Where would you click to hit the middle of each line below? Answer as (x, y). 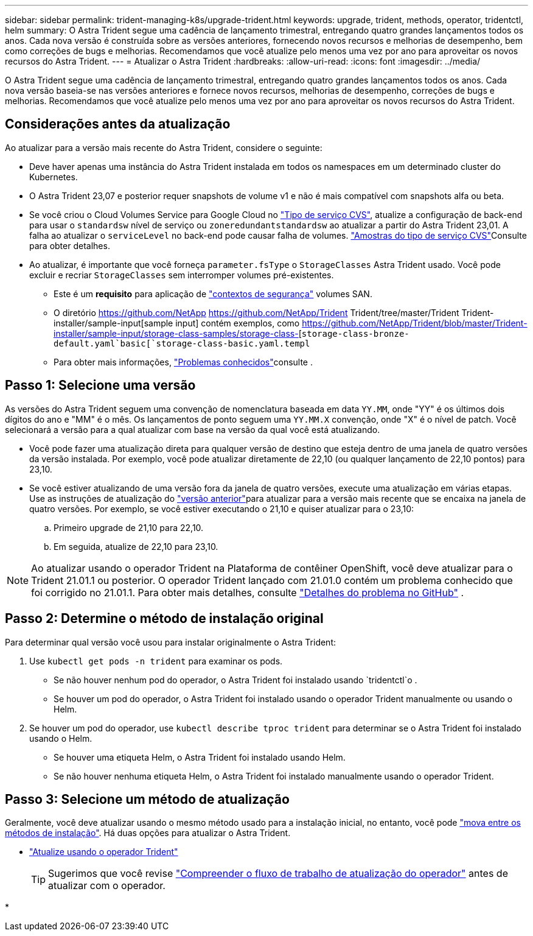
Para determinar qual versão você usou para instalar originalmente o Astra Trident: (170, 642)
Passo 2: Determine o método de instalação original (164, 619)
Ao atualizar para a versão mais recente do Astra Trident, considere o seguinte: (164, 147)
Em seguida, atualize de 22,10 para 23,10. (136, 546)
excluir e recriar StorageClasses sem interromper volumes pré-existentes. (182, 275)
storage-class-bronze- (355, 333)
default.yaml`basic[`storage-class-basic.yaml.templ (182, 343)
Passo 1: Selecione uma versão (100, 385)
